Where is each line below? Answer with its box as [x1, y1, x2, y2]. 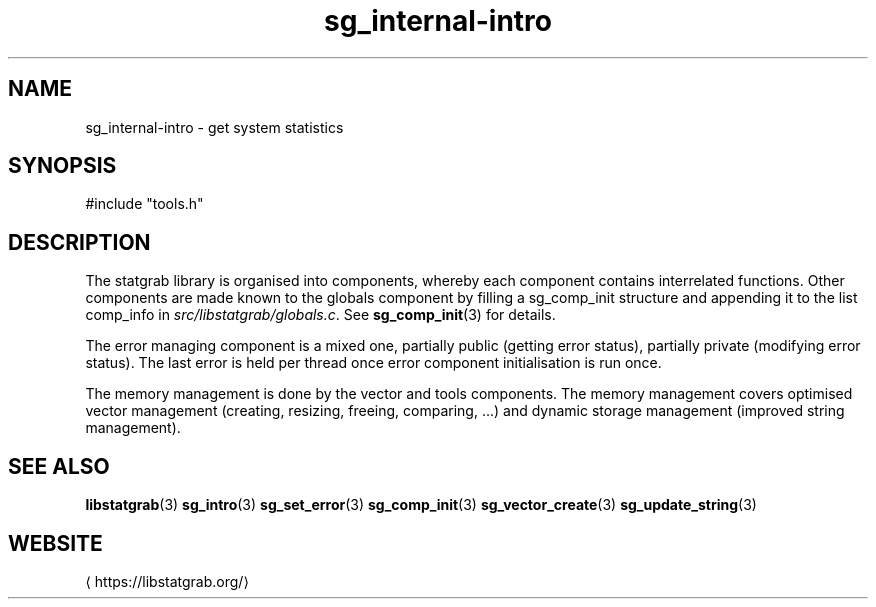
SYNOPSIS [8, 153, 117, 179]
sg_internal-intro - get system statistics [85, 118, 344, 136]
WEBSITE [8, 530, 103, 556]
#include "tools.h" [85, 195, 204, 213]
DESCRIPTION [8, 229, 151, 255]
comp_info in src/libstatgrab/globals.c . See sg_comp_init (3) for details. [85, 306, 556, 324]
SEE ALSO [8, 453, 110, 479]
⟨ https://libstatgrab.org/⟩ [85, 572, 249, 590]
